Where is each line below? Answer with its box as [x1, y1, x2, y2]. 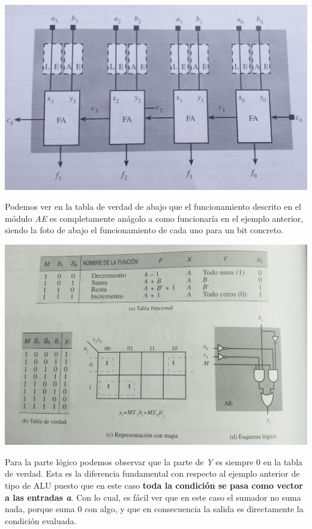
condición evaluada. [5, 514, 77, 527]
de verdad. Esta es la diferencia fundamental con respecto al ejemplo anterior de [5, 467, 300, 480]
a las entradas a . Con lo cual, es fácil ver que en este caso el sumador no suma [5, 491, 301, 503]
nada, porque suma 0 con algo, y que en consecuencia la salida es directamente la [5, 503, 304, 515]
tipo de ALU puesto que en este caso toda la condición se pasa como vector [5, 479, 303, 491]
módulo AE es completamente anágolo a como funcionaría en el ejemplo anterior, [5, 212, 304, 224]
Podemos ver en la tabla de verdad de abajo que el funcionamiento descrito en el [5, 200, 301, 213]
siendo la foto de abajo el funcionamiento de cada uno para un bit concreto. [5, 224, 284, 236]
